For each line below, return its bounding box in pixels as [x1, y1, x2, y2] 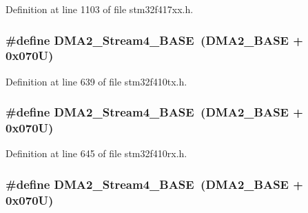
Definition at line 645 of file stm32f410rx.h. [6, 146, 187, 161]
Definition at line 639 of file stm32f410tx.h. [6, 74, 187, 88]
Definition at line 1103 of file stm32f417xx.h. [6, 2, 194, 16]
